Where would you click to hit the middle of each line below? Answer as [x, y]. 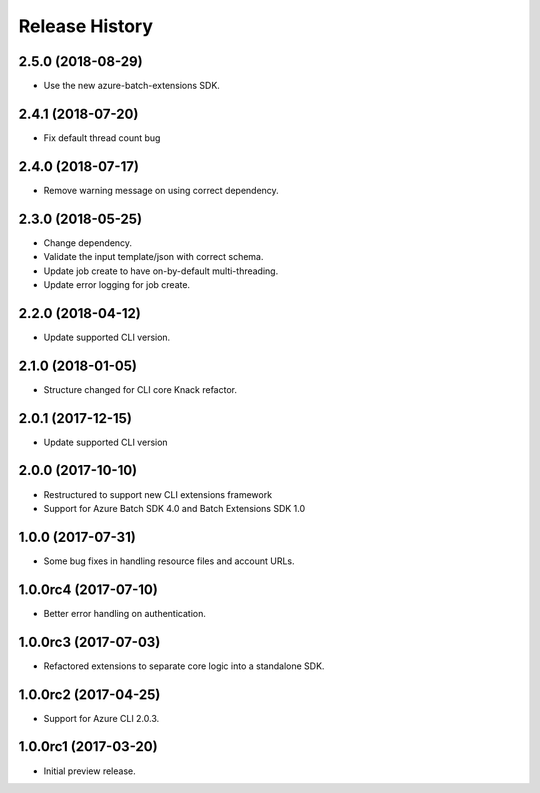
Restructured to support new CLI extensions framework [158, 494]
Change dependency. [88, 242]
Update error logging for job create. [116, 284]
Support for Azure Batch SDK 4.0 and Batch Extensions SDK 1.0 [174, 508]
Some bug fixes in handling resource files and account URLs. [169, 561]
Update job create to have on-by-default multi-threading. [161, 271]
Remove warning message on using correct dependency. [161, 190]
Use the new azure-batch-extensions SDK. [131, 86]
